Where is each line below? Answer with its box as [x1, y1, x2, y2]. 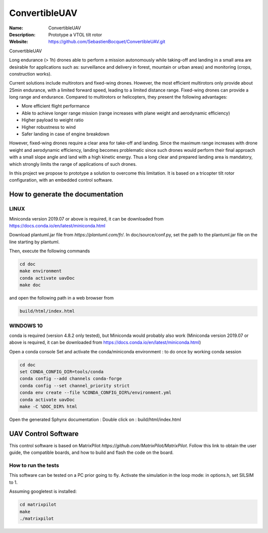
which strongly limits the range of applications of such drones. [9, 161, 137, 167]
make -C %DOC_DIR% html [19, 404, 78, 410]
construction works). [9, 71, 52, 77]
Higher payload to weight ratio [21, 117, 84, 123]
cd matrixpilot [19, 502, 57, 508]
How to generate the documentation [9, 190, 124, 199]
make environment [19, 268, 62, 274]
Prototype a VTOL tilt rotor [48, 31, 102, 37]
